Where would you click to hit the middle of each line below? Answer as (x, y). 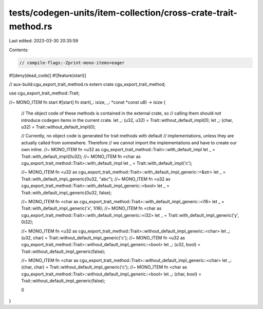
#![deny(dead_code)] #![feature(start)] (47, 75)
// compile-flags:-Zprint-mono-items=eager (72, 63)
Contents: (19, 50)
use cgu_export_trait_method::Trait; (44, 93)
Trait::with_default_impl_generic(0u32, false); (66, 193)
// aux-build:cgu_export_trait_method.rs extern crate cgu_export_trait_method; (87, 84)
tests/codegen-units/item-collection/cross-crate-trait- (123, 13)
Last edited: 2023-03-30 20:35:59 (44, 41)
